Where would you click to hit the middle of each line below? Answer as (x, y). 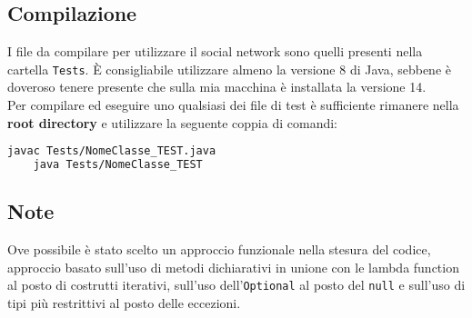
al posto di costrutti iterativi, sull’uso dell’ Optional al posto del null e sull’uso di (236, 285)
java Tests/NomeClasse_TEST (118, 165)
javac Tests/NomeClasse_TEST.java (112, 151)
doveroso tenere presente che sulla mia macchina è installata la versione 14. (217, 87)
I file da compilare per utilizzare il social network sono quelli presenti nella (215, 51)
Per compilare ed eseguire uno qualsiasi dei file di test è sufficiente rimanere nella (233, 105)
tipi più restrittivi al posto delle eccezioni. (124, 303)
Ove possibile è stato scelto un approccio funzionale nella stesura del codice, (219, 249)
